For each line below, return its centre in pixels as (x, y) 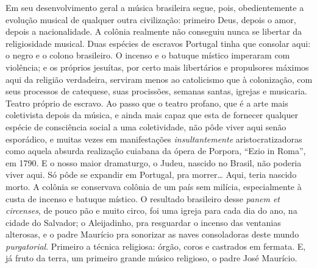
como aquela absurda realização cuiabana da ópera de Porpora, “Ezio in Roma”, (156, 151)
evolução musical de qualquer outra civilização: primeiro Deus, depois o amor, (151, 19)
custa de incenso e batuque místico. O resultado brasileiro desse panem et (143, 198)
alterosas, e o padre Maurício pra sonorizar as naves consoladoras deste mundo (152, 234)
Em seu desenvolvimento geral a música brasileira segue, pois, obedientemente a (155, 7)
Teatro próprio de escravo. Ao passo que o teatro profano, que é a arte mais (147, 103)
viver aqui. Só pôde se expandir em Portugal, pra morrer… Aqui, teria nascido (151, 175)
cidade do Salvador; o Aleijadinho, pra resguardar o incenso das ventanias (143, 222)
